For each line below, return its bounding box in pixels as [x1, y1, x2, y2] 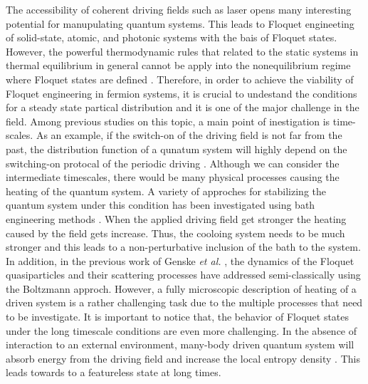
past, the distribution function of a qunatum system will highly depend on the [6, 141, 347, 156]
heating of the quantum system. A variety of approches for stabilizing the [6, 183, 326, 198]
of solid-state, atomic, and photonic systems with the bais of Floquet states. [6, 30, 337, 45]
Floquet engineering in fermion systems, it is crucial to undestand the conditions [6, 85, 357, 100]
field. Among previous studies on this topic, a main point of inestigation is [6, 113, 330, 128]
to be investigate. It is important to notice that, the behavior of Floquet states [6, 309, 349, 324]
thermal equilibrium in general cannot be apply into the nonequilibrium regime [6, 58, 351, 73]
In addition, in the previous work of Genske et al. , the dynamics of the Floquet [6, 253, 354, 268]
